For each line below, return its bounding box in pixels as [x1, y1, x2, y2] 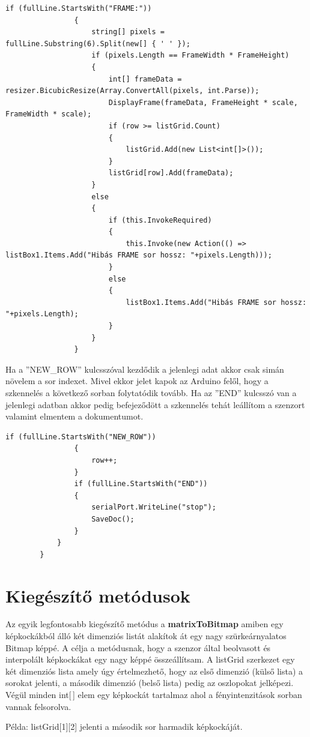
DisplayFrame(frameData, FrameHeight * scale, [108, 98, 298, 107]
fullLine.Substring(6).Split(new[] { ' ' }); [5, 39, 190, 48]
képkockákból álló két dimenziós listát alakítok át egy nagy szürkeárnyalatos [5, 630, 287, 642]
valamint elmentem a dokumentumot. [5, 410, 144, 423]
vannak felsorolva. [5, 700, 71, 712]
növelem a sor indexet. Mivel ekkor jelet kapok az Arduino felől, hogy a [5, 375, 269, 387]
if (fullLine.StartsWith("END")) [74, 480, 208, 489]
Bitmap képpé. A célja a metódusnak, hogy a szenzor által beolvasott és [5, 641, 271, 654]
